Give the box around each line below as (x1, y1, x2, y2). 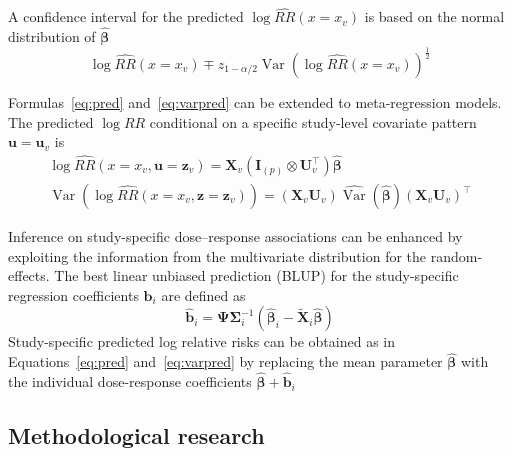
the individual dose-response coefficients (8, 371, 252, 392)
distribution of (8, 26, 96, 47)
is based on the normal (364, 6, 505, 27)
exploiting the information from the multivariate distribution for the (8, 245, 427, 266)
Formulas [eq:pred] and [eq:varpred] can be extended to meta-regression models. (8, 91, 502, 112)
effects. (8, 265, 50, 286)
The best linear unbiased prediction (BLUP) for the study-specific (54, 265, 459, 286)
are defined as (161, 284, 246, 305)
